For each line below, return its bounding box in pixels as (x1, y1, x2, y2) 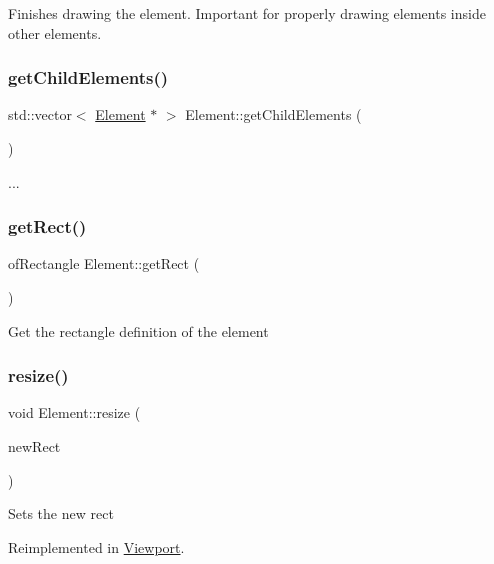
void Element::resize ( (8, 402, 141, 423)
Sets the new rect (8, 503, 114, 524)
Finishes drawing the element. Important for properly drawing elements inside (8, 3, 486, 23)
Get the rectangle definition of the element (8, 320, 269, 341)
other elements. (8, 22, 102, 43)
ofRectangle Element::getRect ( (8, 253, 200, 274)
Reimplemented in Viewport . (8, 536, 185, 557)
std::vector (8, 104, 72, 125)
